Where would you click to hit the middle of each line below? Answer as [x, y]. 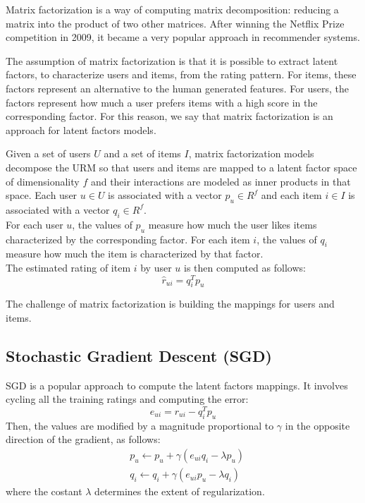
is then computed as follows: [245, 267]
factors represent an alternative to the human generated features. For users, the [177, 88]
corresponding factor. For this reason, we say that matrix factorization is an [169, 116]
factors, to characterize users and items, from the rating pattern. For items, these [181, 74]
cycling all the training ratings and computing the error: [127, 399]
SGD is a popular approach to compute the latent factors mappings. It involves [177, 385]
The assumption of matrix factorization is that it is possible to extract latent [172, 60]
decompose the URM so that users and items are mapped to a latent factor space [181, 167]
